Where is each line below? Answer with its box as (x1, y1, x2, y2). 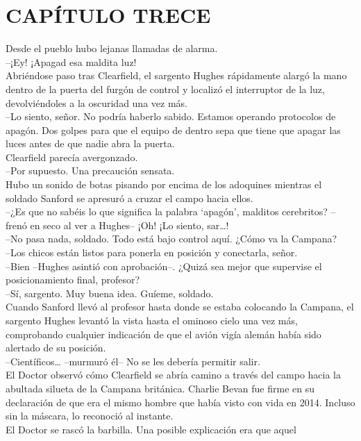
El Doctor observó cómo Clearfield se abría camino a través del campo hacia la (6, 367, 341, 382)
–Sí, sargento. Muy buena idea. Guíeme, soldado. (6, 285, 214, 300)
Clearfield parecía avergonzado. (6, 149, 138, 164)
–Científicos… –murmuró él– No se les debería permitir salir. (6, 353, 260, 368)
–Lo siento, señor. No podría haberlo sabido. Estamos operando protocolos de (6, 109, 336, 124)
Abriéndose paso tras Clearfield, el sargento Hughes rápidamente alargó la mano (6, 68, 347, 83)
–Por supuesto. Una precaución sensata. (6, 163, 175, 178)
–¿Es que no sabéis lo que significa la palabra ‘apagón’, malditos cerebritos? (6, 204, 328, 219)
